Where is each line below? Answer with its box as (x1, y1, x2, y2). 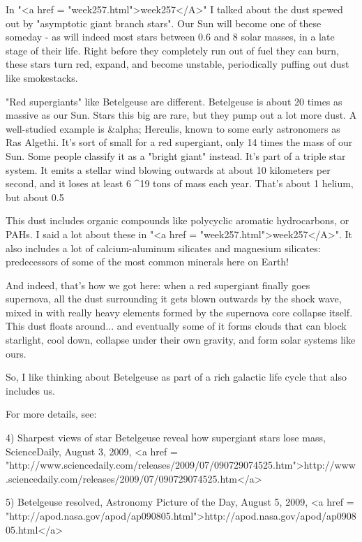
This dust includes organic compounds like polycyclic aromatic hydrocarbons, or (6, 213, 349, 228)
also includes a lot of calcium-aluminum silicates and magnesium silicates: (6, 240, 321, 255)
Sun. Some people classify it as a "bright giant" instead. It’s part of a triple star (6, 148, 346, 163)
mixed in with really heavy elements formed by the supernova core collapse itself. (6, 305, 353, 319)
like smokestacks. (6, 70, 78, 85)
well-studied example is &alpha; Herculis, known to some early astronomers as (6, 121, 340, 135)
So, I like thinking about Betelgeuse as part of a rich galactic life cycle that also (6, 369, 347, 384)
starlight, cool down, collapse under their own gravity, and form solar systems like (6, 332, 356, 347)
